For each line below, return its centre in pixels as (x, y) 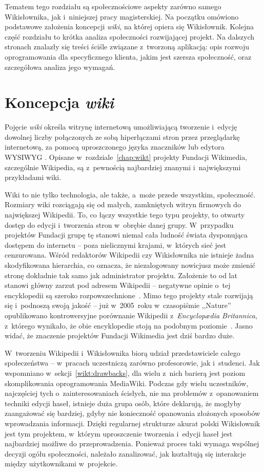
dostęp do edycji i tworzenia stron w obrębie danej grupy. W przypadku (119, 224)
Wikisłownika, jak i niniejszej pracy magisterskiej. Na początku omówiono (122, 16)
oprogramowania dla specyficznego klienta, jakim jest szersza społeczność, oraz (128, 56)
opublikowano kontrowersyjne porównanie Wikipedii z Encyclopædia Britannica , (131, 315)
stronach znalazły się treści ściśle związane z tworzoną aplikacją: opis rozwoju (127, 47)
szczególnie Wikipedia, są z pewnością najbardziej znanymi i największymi (123, 167)
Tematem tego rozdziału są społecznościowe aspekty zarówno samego (113, 6)
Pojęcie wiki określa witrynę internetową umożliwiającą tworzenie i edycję (121, 127)
